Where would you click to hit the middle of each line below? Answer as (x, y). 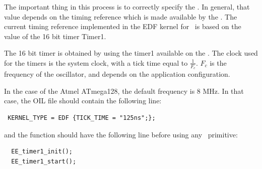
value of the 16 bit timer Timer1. (55, 36)
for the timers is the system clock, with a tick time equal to (96, 62)
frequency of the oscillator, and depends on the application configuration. (117, 74)
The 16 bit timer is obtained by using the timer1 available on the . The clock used (131, 53)
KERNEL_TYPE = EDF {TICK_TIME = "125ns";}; (82, 118)
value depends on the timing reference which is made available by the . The (121, 16)
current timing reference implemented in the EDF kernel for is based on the (123, 26)
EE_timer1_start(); (44, 161)
